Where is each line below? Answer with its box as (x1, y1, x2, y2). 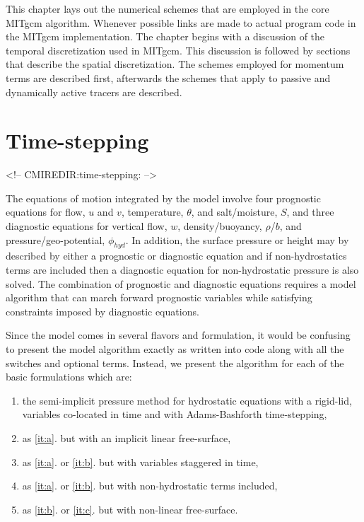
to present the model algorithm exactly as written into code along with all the (6, 342, 344, 356)
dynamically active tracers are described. (6, 84, 182, 99)
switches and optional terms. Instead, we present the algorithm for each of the (6, 355, 344, 370)
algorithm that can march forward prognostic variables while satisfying (6, 290, 312, 305)
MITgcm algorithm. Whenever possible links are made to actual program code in (6, 15, 356, 30)
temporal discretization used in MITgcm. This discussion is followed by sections (6, 42, 351, 57)
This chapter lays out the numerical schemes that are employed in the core (6, 1, 329, 16)
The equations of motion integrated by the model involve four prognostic (6, 190, 321, 205)
